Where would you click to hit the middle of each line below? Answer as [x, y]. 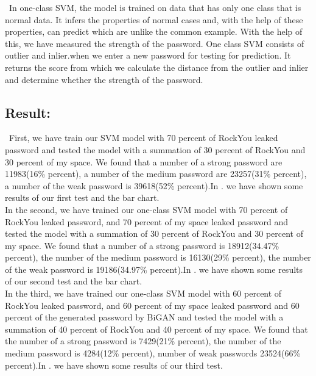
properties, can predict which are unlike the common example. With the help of [154, 31]
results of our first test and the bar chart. [82, 197]
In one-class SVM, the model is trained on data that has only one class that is [155, 7]
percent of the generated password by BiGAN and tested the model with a [144, 317]
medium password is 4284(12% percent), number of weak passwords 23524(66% [153, 353]
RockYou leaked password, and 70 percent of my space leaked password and [146, 221]
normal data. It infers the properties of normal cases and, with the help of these [154, 19]
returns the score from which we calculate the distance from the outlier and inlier [157, 67]
